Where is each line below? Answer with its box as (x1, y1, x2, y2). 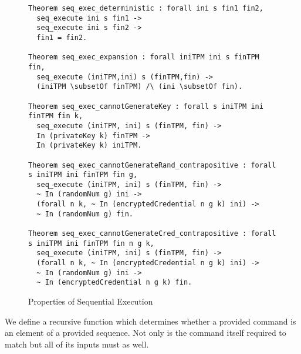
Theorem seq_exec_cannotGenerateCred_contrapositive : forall (28, 229, 276, 238)
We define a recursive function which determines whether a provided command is (5, 315, 296, 327)
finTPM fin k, (28, 112, 83, 121)
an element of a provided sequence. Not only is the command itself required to (5, 326, 286, 339)
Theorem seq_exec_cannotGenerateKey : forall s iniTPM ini (28, 102, 263, 111)
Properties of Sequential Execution (28, 295, 153, 308)
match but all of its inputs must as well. (5, 338, 149, 350)
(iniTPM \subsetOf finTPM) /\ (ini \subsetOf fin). (36, 82, 243, 91)
